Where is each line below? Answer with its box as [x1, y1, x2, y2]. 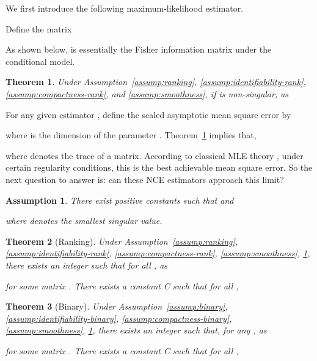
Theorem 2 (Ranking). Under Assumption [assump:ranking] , [5, 234, 238, 247]
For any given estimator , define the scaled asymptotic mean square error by [5, 108, 291, 121]
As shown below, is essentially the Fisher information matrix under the [5, 43, 272, 56]
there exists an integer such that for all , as [5, 258, 168, 271]
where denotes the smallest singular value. [5, 214, 162, 227]
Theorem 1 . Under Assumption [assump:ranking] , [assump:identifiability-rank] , [5, 75, 306, 88]
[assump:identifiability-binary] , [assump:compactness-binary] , [5, 311, 232, 324]
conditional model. [5, 54, 75, 67]
